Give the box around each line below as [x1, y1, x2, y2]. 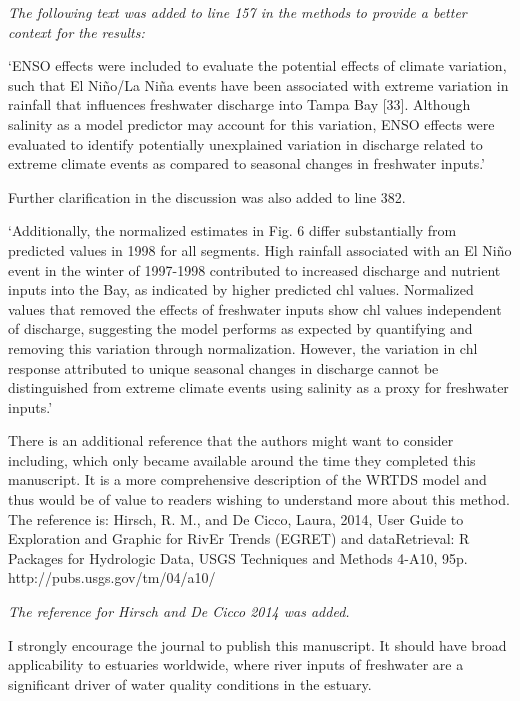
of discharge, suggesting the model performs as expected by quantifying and [8, 318, 473, 339]
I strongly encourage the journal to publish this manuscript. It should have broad [8, 634, 507, 655]
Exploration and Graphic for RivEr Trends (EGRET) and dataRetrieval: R [8, 528, 470, 549]
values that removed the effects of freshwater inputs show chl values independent [8, 298, 502, 319]
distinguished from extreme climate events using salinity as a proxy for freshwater [8, 377, 509, 398]
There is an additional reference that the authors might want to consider [8, 430, 454, 451]
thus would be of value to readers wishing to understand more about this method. [8, 489, 510, 510]
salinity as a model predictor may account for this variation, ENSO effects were [8, 113, 495, 134]
